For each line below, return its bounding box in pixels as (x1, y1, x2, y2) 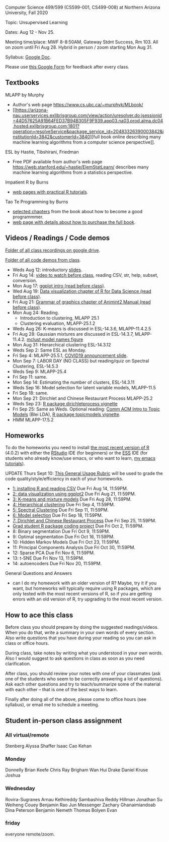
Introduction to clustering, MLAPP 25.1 (20, 315, 100, 321)
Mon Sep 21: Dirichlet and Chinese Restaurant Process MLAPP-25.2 (12, 395, 153, 401)
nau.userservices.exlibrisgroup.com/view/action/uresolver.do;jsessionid (12, 112, 162, 118)
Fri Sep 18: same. (12, 390, 49, 396)
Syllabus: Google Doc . (5, 54, 51, 60)
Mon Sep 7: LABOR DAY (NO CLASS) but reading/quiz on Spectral (12, 357, 149, 364)
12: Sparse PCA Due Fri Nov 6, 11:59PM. (12, 550, 95, 556)
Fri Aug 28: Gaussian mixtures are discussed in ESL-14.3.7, (12, 331, 134, 337)
